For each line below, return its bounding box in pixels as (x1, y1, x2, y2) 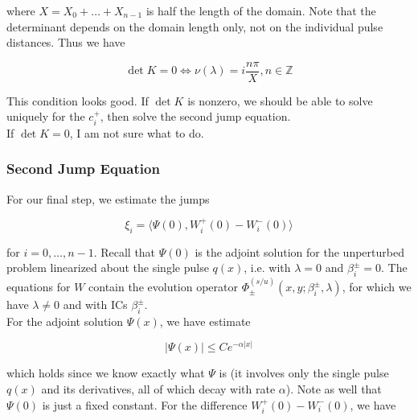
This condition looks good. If (6, 92, 149, 109)
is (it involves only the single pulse (219, 364, 389, 381)
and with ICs (63, 296, 128, 313)
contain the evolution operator (88, 278, 239, 295)
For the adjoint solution (6, 312, 124, 329)
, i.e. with (244, 259, 291, 276)
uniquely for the (6, 108, 85, 125)
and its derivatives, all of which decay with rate (41, 381, 276, 397)
